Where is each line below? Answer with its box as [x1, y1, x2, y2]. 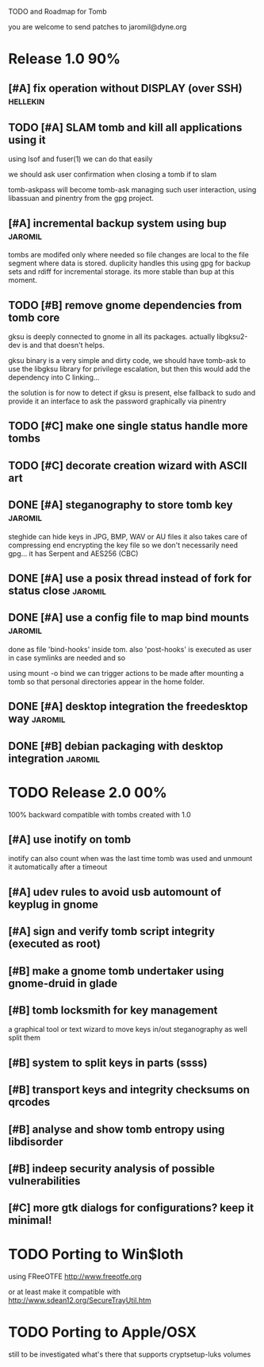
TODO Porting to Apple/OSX [8, 1323, 197, 1342]
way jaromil [8, 712, 66, 726]
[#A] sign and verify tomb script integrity [8, 925, 216, 938]
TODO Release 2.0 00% [8, 783, 168, 801]
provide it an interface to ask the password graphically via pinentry [8, 396, 227, 406]
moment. [8, 276, 37, 285]
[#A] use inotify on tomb [8, 832, 132, 846]
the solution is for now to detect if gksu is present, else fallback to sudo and [8, 388, 256, 398]
